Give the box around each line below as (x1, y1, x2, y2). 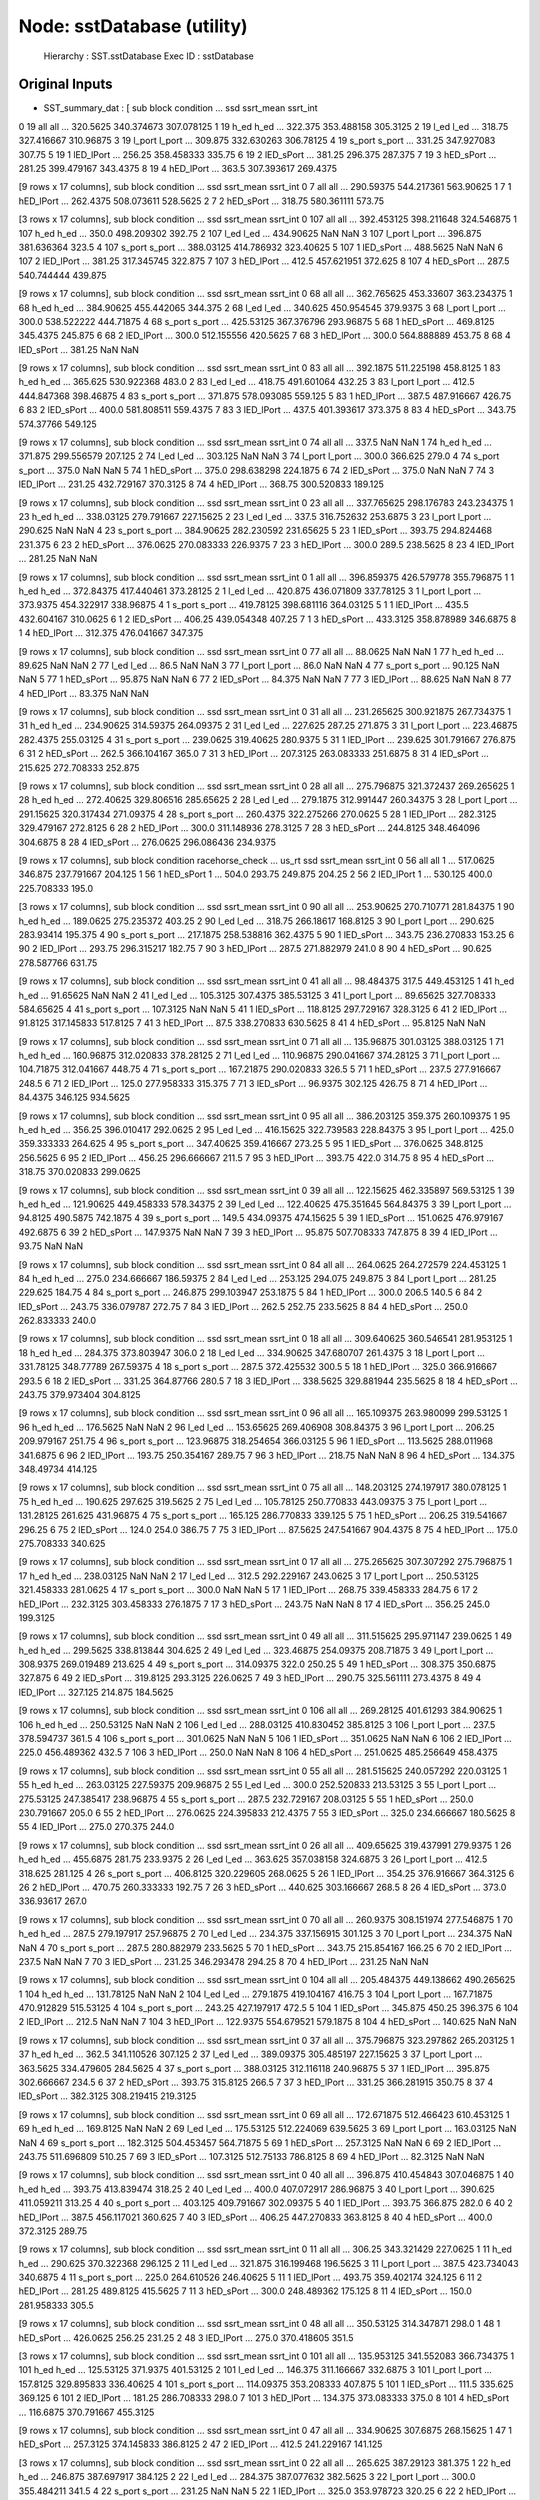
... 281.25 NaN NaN (18, 553, 98, 565)
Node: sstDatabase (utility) (18, 15, 249, 37)
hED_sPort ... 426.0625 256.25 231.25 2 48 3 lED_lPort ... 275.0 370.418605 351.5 (18, 2331, 354, 2344)
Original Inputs (18, 76, 113, 93)
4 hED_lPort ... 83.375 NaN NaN (18, 687, 149, 699)
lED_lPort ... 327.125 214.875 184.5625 (18, 1686, 174, 1698)
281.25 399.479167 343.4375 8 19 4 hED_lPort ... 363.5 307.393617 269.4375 (18, 163, 337, 175)
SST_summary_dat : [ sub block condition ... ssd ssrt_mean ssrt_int (43, 102, 319, 114)
